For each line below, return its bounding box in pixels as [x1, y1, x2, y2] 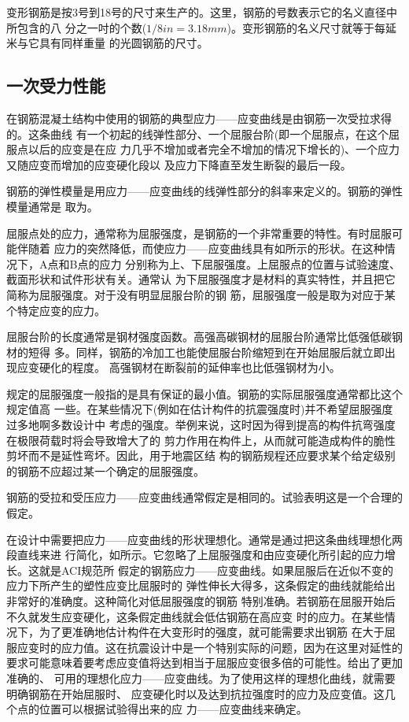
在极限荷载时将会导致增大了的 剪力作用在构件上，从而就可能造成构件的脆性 [6, 431, 396, 448]
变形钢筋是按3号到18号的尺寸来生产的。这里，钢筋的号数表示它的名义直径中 [6, 4, 397, 20]
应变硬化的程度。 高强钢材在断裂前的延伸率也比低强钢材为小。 [17, 359, 341, 376]
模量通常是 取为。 [6, 198, 98, 214]
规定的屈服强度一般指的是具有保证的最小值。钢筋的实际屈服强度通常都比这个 [6, 385, 403, 402]
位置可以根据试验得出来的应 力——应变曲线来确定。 [39, 701, 308, 717]
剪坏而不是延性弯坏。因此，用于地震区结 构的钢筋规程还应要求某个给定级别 [6, 447, 396, 464]
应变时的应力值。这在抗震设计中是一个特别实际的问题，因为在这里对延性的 [17, 639, 403, 655]
